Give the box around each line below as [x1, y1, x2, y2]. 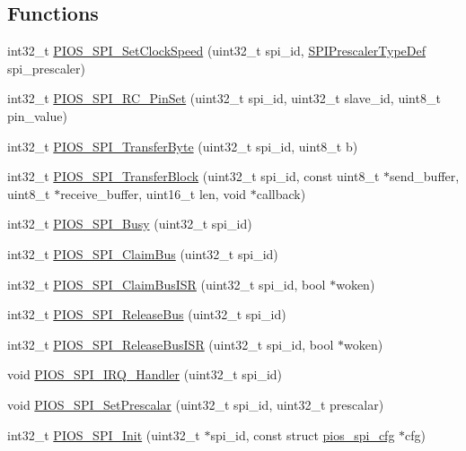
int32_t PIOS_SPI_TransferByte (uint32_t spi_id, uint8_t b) [7, 136, 358, 155]
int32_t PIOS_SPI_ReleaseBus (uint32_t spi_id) [7, 305, 286, 324]
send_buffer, [390, 167, 460, 186]
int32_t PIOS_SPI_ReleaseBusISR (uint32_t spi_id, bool [7, 334, 334, 353]
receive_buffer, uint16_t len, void [60, 184, 247, 203]
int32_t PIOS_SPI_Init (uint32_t [7, 425, 200, 444]
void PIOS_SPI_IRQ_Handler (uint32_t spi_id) [7, 365, 283, 384]
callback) [256, 184, 306, 203]
